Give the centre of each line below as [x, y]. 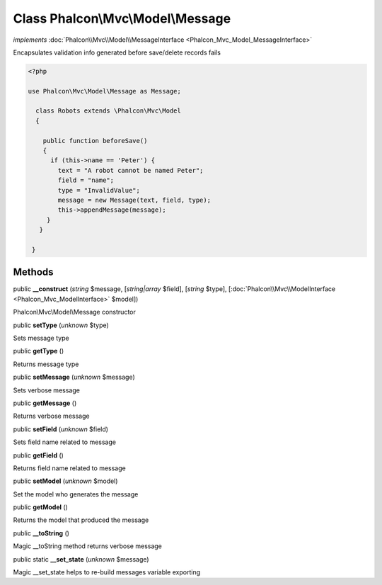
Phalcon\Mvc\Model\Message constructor [74, 312]
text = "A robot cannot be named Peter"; [131, 170]
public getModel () [41, 507]
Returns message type [46, 364]
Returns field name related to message [70, 468]
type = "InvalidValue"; [99, 190]
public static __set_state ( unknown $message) [81, 559]
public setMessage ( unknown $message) [74, 377]
